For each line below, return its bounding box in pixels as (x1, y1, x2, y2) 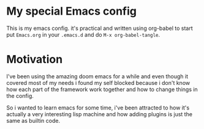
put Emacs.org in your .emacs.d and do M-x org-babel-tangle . (6, 31, 161, 38)
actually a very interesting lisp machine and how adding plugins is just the (6, 110, 193, 117)
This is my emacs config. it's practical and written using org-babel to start (6, 24, 193, 32)
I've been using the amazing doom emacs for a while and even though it (6, 72, 189, 80)
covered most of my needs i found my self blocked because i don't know (6, 79, 191, 86)
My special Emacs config (6, 4, 137, 18)
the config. (6, 92, 34, 99)
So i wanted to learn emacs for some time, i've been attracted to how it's (6, 104, 190, 111)
